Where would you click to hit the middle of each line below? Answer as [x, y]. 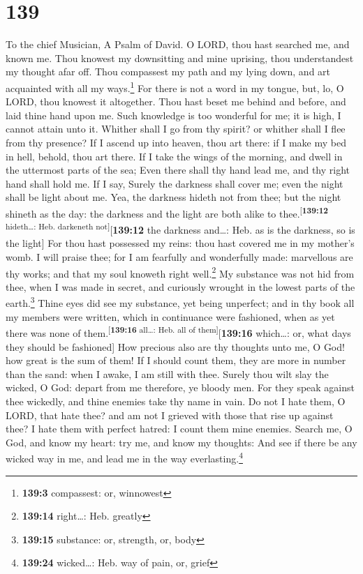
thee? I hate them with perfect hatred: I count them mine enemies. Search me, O [179, 429]
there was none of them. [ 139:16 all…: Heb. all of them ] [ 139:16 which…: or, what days [178, 332]
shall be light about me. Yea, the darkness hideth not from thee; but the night [173, 197]
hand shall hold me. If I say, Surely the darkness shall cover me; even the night [175, 183]
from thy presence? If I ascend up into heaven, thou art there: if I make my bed [176, 142]
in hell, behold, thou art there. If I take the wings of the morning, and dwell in [174, 156]
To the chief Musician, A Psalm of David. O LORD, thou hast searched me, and [178, 44]
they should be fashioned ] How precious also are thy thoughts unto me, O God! [175, 346]
